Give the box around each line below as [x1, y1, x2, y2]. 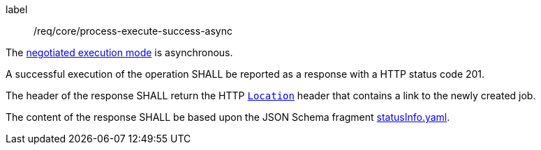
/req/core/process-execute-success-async [34, 25, 232, 37]
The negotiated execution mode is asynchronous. [6, 47, 233, 58]
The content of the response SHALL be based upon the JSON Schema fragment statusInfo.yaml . [6, 111, 450, 123]
